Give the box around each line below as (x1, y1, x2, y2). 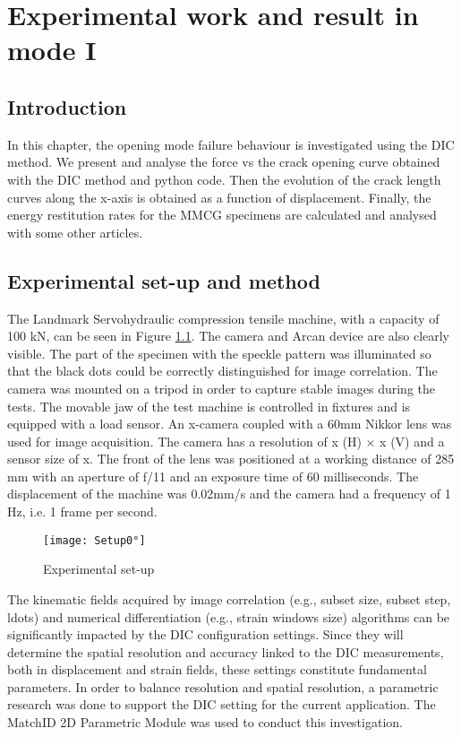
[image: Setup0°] (43, 533, 146, 547)
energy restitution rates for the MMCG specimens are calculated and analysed (7, 205, 437, 224)
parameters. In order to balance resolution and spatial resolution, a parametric (7, 677, 439, 696)
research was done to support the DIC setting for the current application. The (7, 695, 436, 714)
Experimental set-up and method (7, 266, 320, 294)
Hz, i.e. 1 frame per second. (7, 502, 158, 521)
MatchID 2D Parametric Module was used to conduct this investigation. (7, 713, 403, 732)
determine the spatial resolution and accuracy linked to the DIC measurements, (7, 642, 444, 661)
